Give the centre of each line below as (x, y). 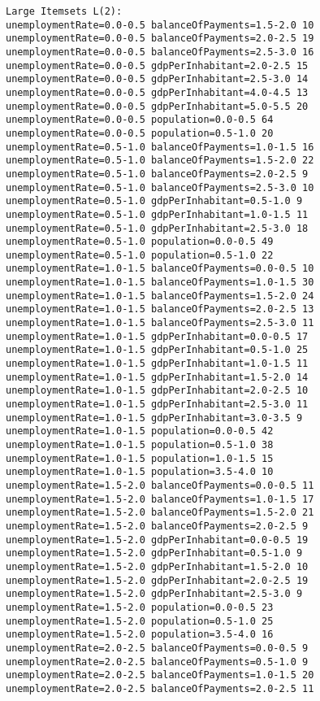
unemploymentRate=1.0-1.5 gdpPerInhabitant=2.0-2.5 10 (157, 391)
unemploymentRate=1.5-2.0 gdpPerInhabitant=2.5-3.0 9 (154, 594)
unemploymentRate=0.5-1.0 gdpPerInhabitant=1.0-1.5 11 (157, 214)
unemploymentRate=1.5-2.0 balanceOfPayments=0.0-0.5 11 (160, 485)
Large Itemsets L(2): (64, 11)
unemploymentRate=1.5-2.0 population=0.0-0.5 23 (140, 607)
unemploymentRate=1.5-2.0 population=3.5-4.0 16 (140, 635)
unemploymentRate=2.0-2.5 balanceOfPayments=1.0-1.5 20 (160, 675)
